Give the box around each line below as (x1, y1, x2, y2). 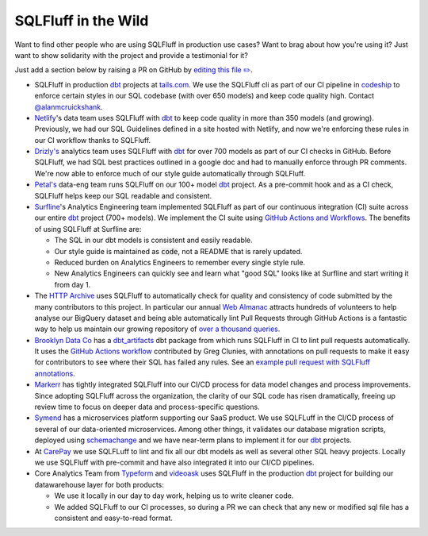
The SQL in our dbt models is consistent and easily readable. (54, 235, 253, 245)
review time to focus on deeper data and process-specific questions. (34, 402, 261, 412)
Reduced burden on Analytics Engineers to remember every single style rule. (54, 257, 305, 267)
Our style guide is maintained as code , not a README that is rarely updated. (54, 246, 303, 256)
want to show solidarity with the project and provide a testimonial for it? (14, 50, 249, 60)
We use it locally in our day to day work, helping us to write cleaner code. (54, 491, 294, 500)
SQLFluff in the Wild (14, 12, 149, 29)
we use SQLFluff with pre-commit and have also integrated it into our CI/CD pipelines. (34, 457, 315, 467)
